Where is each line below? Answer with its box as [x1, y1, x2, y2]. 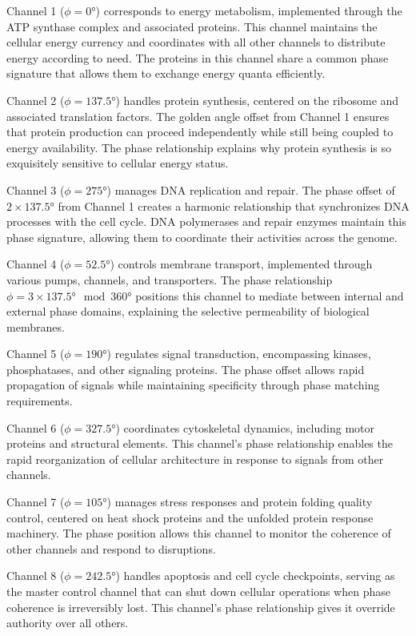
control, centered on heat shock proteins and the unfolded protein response [6, 509, 374, 525]
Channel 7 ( [6, 493, 65, 510]
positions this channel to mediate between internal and [135, 287, 404, 304]
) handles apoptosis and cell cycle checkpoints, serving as [115, 567, 395, 584]
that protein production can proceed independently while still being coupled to [6, 123, 394, 140]
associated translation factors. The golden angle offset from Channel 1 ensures [6, 107, 390, 124]
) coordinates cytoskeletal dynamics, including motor [115, 419, 374, 436]
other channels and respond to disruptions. [6, 540, 216, 557]
